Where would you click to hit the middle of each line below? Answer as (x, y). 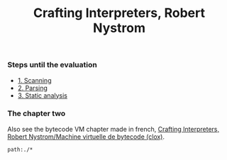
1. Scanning (34, 80)
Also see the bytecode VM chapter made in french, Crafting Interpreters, (113, 129)
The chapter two (37, 113)
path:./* (20, 149)
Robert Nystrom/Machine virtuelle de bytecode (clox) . (86, 137)
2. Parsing (33, 88)
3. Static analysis (42, 95)
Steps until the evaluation (52, 65)
